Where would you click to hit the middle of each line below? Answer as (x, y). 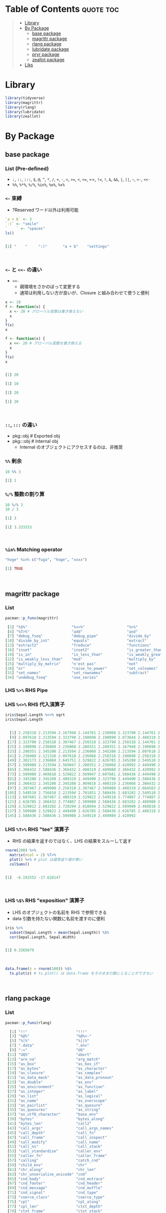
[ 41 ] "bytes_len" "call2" (49, 1124)
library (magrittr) (24, 102)
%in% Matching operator (34, 550)
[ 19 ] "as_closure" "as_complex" (55, 1073)
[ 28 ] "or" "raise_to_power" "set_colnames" (82, 668)
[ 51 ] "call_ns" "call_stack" (55, 1147)
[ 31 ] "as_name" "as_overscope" (57, 1101)
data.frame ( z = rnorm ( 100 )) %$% (38, 969)
